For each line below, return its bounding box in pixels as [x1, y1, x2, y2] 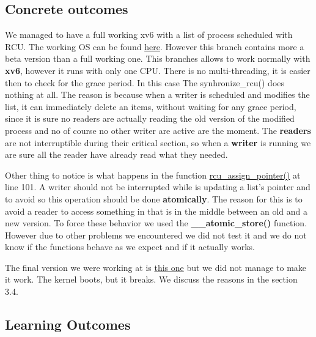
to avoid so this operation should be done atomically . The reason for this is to [5, 192, 303, 205]
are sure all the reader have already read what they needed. [5, 148, 228, 161]
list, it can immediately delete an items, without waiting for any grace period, [5, 100, 296, 113]
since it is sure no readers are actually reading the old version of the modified [5, 112, 295, 125]
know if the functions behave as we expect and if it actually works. [5, 240, 255, 253]
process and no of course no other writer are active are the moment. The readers [5, 124, 311, 136]
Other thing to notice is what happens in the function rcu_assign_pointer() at [5, 168, 301, 181]
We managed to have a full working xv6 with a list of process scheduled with [5, 28, 293, 41]
